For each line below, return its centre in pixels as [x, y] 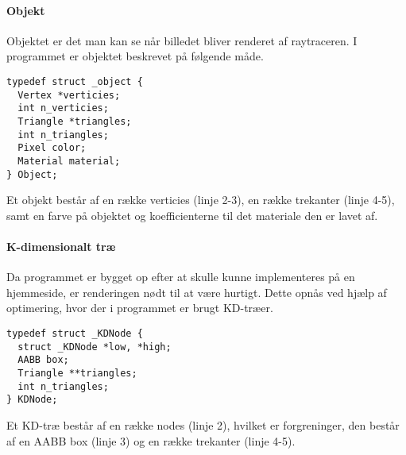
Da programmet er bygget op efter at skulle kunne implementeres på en [181, 277]
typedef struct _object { [75, 81]
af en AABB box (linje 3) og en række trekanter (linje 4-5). [151, 440]
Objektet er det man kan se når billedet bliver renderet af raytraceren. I [182, 40]
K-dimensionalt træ [61, 247]
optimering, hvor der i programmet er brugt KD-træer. [140, 308]
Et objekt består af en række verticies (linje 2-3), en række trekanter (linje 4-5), [201, 200]
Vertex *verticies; [69, 95]
